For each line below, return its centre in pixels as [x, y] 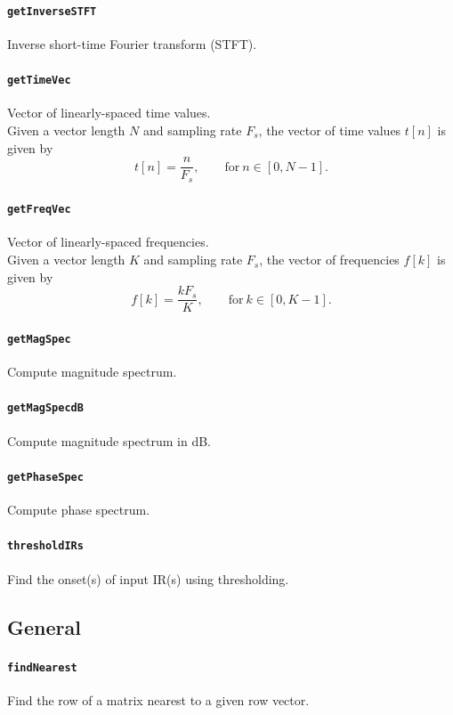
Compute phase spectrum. [79, 510]
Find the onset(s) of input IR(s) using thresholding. [148, 578]
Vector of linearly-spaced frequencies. [108, 242]
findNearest [42, 667]
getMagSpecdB [45, 408]
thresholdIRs [45, 546]
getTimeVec [39, 81]
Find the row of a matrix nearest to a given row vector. [158, 699]
